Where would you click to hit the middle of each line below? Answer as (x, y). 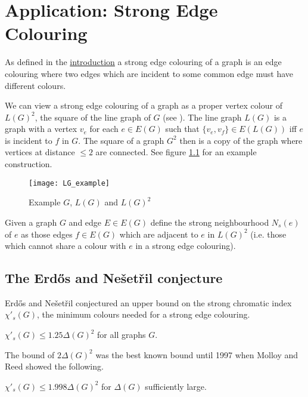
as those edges (47, 234)
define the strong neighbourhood (210, 222)
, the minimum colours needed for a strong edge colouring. (144, 314)
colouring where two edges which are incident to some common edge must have (149, 73)
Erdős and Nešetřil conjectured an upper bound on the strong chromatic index (148, 302)
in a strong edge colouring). (186, 246)
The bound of (30, 354)
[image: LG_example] (69, 183)
